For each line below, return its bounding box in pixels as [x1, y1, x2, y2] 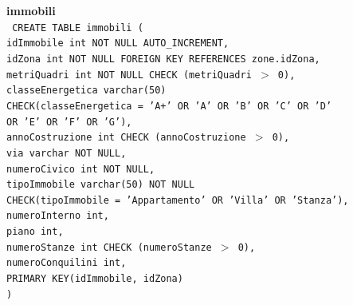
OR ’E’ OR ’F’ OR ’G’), [6, 116, 132, 128]
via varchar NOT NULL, [6, 147, 127, 159]
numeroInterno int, [6, 210, 109, 222]
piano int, [6, 226, 64, 238]
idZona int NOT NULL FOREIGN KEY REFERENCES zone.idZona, [6, 53, 320, 65]
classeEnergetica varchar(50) [6, 85, 167, 97]
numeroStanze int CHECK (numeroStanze [6, 241, 212, 253]
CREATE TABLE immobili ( [12, 22, 143, 34]
